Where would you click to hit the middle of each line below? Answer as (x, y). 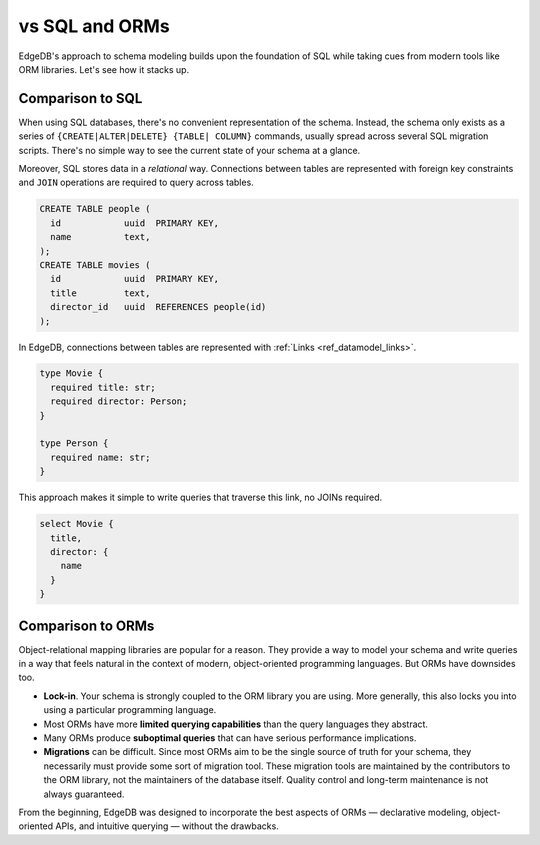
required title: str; (103, 387)
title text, (100, 293)
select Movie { (76, 524)
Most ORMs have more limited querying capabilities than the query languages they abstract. (236, 724)
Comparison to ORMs (86, 625)
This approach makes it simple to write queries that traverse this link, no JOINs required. (200, 497)
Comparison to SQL (80, 98)
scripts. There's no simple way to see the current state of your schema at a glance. (189, 150)
